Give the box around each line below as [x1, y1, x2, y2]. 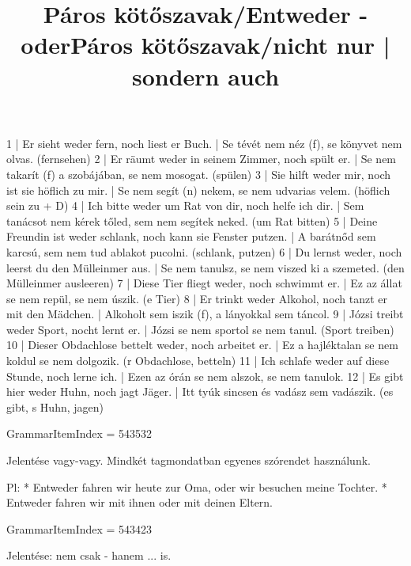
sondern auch [131, 59, 280, 92]
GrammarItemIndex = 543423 [6, 520, 153, 537]
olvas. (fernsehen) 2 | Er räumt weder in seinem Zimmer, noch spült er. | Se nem [6, 150, 397, 167]
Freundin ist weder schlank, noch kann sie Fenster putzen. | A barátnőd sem [6, 228, 376, 245]
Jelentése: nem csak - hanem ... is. [6, 547, 172, 564]
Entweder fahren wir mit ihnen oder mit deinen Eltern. [6, 494, 273, 511]
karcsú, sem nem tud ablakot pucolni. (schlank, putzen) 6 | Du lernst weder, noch [6, 243, 402, 260]
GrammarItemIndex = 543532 [6, 425, 153, 442]
